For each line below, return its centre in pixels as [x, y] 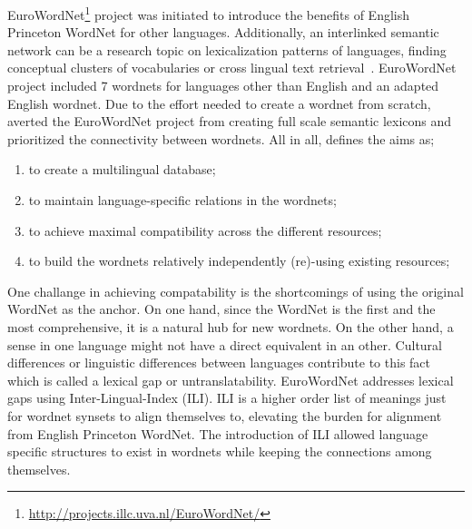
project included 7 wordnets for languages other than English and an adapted [223, 86]
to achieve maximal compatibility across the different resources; [205, 230]
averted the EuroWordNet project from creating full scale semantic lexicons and [230, 121]
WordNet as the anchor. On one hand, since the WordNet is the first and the [221, 309]
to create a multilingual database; [122, 169]
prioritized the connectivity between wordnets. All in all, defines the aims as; [221, 138]
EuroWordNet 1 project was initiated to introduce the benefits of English [209, 13]
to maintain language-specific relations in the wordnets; [182, 200]
